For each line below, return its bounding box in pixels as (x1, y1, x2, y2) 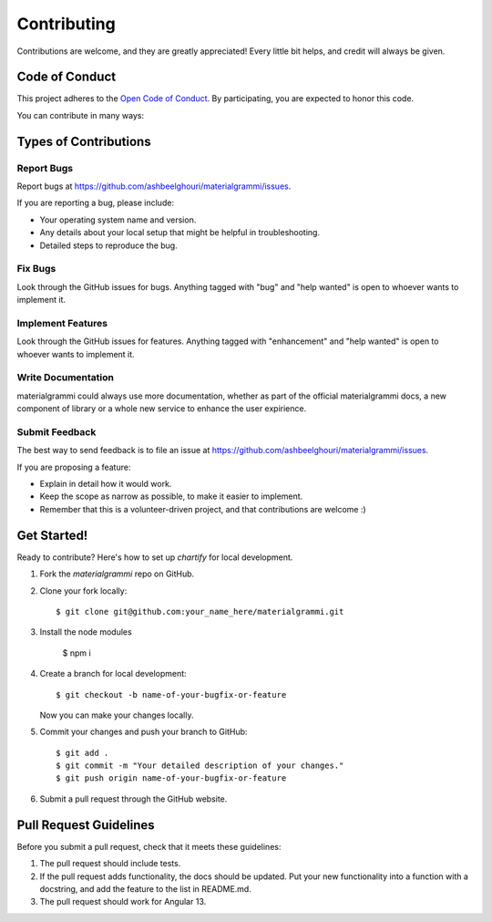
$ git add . (56, 748, 109, 758)
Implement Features (16, 316, 108, 329)
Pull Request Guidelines (16, 817, 155, 833)
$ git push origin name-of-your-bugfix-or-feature (56, 773, 287, 783)
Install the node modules (39, 627, 132, 637)
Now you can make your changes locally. (39, 710, 194, 720)
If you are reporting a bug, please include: (16, 197, 175, 209)
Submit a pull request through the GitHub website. (39, 793, 228, 804)
